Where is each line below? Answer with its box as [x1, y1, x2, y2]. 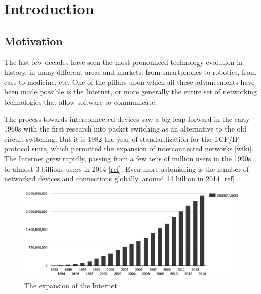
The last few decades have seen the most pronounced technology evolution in [4, 56, 243, 67]
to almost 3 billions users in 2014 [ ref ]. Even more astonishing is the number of [4, 163, 249, 174]
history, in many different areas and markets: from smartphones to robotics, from [4, 67, 256, 77]
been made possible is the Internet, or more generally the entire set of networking [4, 86, 257, 97]
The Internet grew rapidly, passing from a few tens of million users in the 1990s [4, 153, 251, 164]
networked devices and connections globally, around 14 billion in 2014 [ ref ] [4, 173, 235, 184]
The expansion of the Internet [24, 280, 117, 290]
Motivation [4, 32, 63, 48]
